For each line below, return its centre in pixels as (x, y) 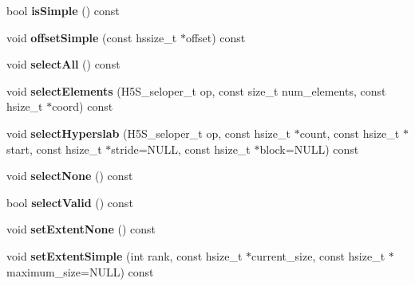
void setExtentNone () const (81, 229)
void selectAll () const (63, 64)
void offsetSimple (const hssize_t (92, 37)
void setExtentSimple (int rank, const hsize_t (125, 255)
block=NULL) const (309, 149)
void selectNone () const (70, 176)
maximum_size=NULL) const (80, 271)
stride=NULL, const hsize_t (181, 149)
